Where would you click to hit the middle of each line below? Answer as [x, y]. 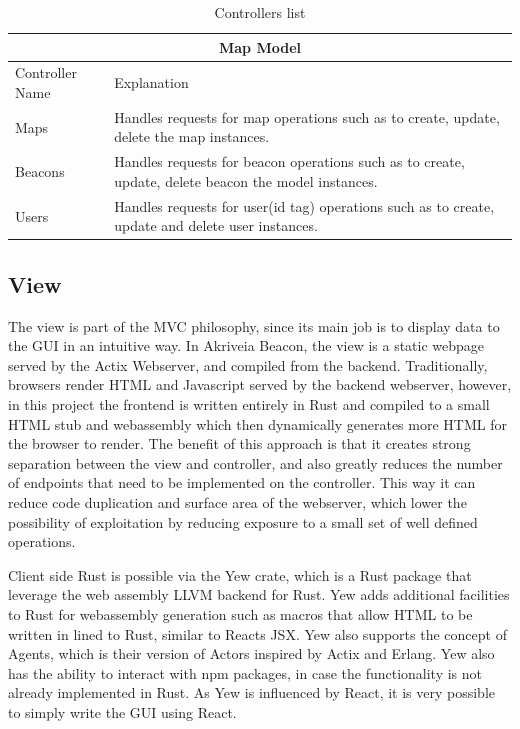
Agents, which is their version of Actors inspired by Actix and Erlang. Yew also [251, 653]
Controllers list [260, 12]
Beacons [40, 171]
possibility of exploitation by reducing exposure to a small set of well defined [243, 521]
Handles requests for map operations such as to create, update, [307, 116]
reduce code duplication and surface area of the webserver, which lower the [237, 501]
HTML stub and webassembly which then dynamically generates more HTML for [257, 423]
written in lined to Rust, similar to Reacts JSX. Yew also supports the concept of [257, 633]
